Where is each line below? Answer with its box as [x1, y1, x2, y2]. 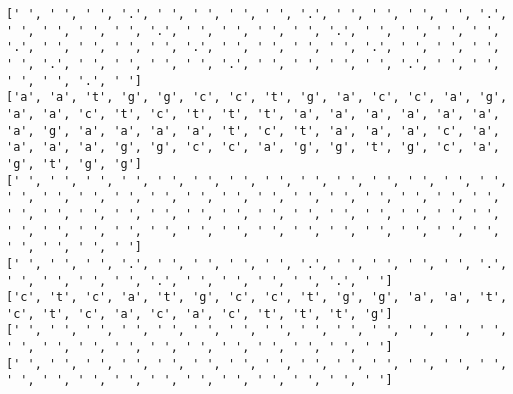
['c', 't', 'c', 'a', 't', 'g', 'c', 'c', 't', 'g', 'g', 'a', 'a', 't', [6, 290, 508, 305]
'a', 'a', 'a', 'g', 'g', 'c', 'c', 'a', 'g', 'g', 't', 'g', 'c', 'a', [6, 140, 500, 155]
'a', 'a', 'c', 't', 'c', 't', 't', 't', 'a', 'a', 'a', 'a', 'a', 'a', [6, 106, 500, 121]
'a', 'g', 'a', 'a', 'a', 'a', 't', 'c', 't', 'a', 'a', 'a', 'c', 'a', [6, 123, 500, 138]
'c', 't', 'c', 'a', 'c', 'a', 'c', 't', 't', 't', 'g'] [6, 306, 393, 321]
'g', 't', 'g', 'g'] [6, 156, 143, 171]
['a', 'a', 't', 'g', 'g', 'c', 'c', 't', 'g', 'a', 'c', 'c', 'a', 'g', [6, 90, 508, 105]
